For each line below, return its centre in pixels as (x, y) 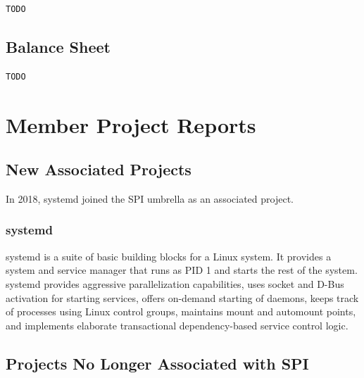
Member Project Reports (131, 124)
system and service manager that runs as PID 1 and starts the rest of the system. (182, 270)
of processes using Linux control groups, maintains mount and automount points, (181, 311)
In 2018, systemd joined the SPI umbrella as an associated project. (150, 198)
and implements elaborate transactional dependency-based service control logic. (177, 325)
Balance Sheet (58, 46)
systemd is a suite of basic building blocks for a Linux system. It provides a (169, 256)
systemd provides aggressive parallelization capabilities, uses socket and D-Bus (175, 283)
